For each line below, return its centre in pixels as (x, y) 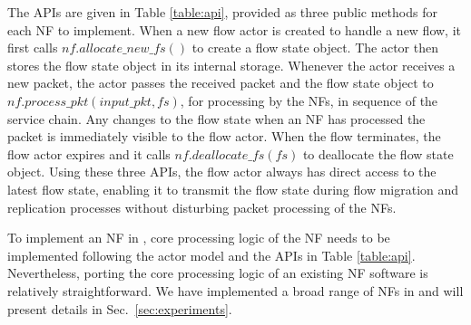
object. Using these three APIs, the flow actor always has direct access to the (222, 172)
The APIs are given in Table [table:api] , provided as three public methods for (222, 12)
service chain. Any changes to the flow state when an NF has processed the (216, 118)
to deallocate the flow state (378, 153)
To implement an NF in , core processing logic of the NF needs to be (199, 238)
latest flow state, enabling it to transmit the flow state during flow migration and (233, 189)
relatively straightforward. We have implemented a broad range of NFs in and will (235, 290)
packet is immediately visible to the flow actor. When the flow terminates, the (224, 136)
